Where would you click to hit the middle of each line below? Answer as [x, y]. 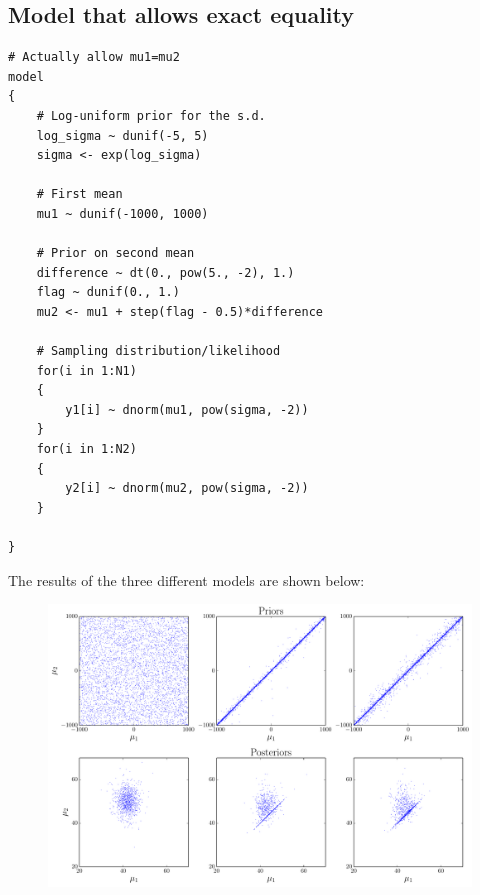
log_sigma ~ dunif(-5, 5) [122, 135]
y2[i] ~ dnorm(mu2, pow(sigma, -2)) [187, 488]
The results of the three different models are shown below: [186, 579]
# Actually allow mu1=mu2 [94, 57]
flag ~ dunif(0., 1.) [108, 292]
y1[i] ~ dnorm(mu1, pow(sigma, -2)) [187, 409]
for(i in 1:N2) [86, 449]
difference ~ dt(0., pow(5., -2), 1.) [165, 272]
